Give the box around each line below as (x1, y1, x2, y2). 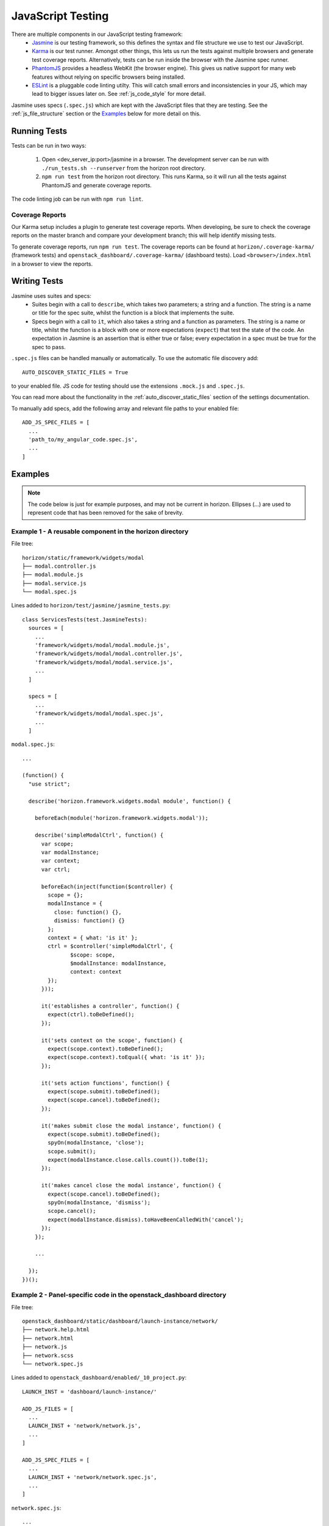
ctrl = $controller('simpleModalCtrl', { (48, 943, 174, 950)
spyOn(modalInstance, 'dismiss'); (48, 1199, 151, 1206)
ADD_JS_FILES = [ (22, 1405, 74, 1412)
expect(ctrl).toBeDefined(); (48, 1011, 135, 1018)
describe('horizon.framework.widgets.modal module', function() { (28, 797, 231, 805)
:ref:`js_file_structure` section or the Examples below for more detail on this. (11, 110, 201, 117)
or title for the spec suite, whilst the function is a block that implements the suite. (32, 309, 235, 317)
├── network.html (22, 1334, 74, 1342)
